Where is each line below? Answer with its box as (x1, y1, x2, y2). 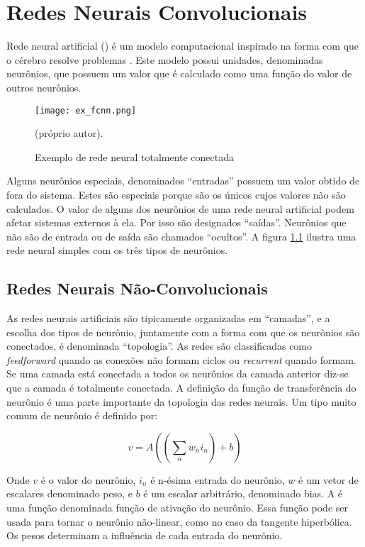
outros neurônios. (6, 79, 82, 94)
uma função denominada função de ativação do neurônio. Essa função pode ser (6, 500, 348, 515)
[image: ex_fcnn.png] (35, 105, 137, 116)
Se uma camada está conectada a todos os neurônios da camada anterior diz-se (6, 366, 349, 381)
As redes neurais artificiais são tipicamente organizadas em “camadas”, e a (6, 311, 330, 326)
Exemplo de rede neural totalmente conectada (35, 149, 235, 164)
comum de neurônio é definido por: (6, 408, 158, 423)
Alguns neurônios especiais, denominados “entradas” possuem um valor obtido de (6, 173, 360, 188)
